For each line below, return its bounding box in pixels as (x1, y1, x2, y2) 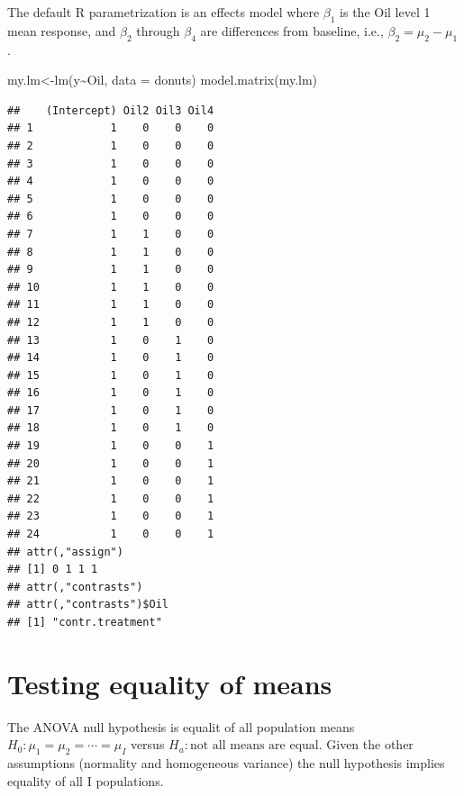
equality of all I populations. (7, 771, 164, 790)
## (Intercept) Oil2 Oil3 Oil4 (7, 104, 214, 117)
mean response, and (7, 21, 116, 40)
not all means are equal (189, 739, 319, 753)
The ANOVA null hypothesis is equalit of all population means (7, 717, 355, 736)
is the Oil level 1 (340, 3, 431, 21)
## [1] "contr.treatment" (7, 616, 162, 629)
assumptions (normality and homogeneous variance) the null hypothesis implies (7, 754, 445, 773)
